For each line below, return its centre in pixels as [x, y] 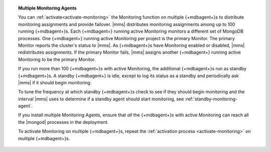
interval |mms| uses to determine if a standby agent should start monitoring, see [101, 99]
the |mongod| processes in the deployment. [63, 122]
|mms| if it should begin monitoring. [55, 82]
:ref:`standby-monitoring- [211, 99]
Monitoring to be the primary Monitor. [57, 59]
